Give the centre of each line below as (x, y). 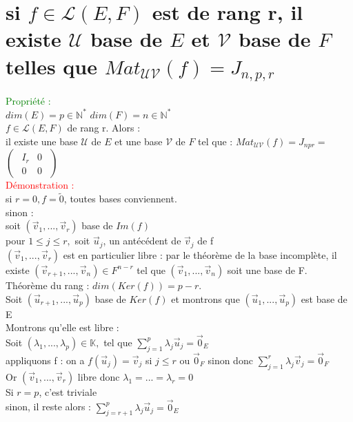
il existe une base (42, 141)
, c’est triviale (68, 391)
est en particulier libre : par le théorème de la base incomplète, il (200, 254)
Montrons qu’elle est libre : (62, 327)
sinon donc (230, 360)
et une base (139, 141)
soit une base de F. (267, 270)
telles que (51, 66)
